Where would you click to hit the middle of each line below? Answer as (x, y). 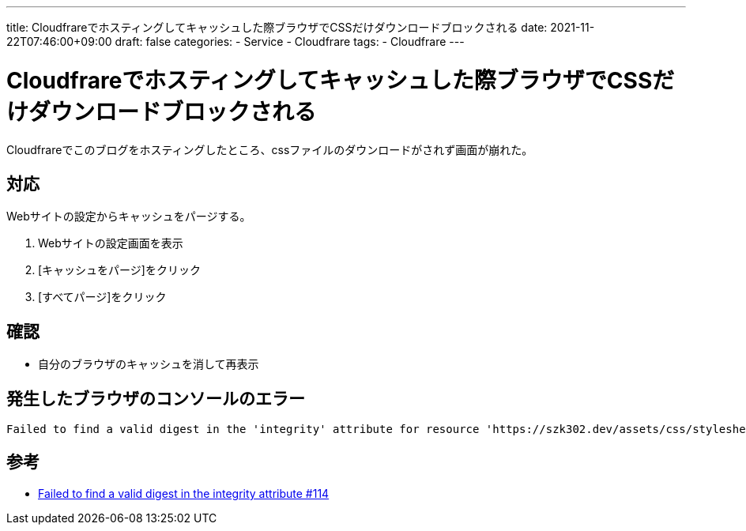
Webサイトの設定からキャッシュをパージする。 (129, 217)
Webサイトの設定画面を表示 (111, 243)
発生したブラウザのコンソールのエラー (156, 398)
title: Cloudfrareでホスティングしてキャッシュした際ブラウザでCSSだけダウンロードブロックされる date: (277, 27)
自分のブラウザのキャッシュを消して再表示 (149, 364)
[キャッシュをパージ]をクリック (119, 270)
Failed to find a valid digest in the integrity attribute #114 (184, 493)
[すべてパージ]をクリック (102, 297)
